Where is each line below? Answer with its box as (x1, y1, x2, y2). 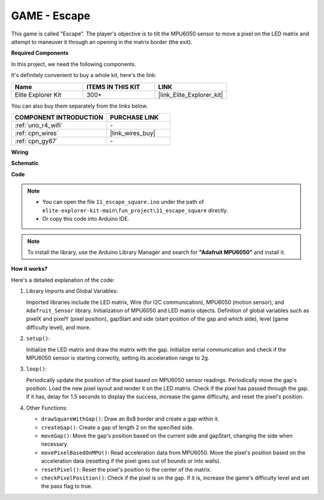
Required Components (11, 49, 69, 57)
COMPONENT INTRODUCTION (14, 113, 104, 122)
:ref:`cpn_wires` (14, 129, 59, 137)
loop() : (26, 365, 47, 372)
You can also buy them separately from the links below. (11, 102, 148, 110)
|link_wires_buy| (110, 129, 156, 137)
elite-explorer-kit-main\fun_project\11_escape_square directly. (42, 206, 228, 214)
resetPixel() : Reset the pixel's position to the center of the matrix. (41, 466, 212, 473)
